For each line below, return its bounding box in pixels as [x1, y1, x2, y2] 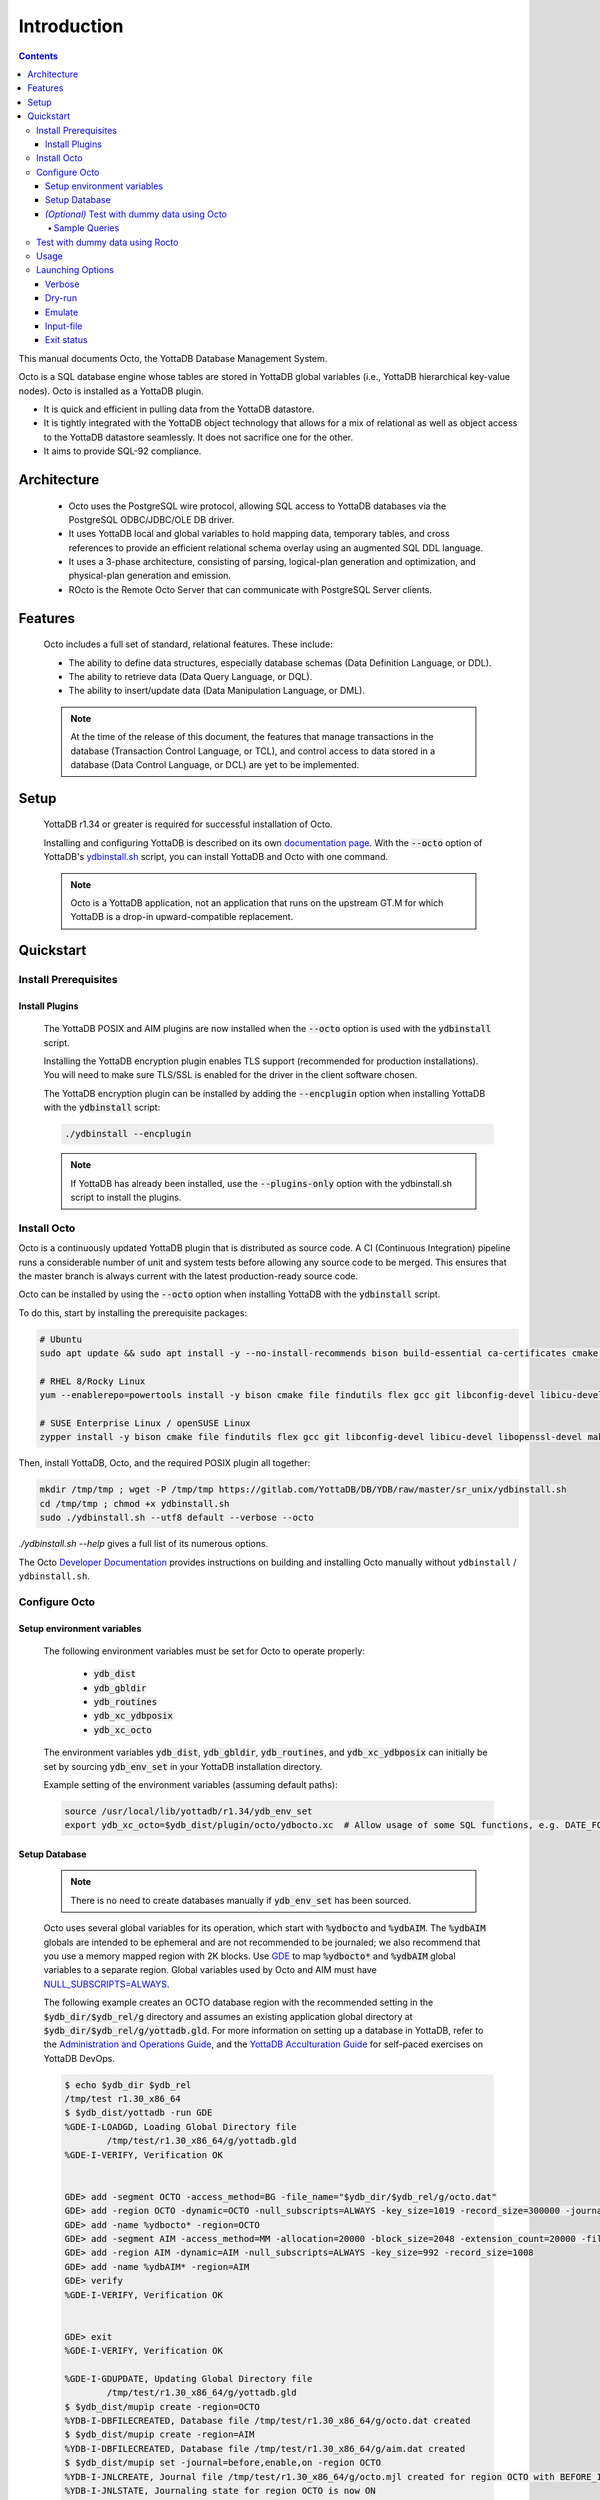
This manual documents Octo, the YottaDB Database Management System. [18, 352, 328, 364]
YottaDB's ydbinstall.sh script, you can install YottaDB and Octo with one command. [43, 851, 389, 863]
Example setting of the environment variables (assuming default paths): [43, 1779, 339, 1791]
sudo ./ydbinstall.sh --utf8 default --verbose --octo [39, 1512, 314, 1524]
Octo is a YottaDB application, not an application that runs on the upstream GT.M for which [70, 896, 444, 909]
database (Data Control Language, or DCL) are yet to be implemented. [70, 758, 360, 770]
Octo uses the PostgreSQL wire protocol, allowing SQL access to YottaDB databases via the [68, 500, 447, 512]
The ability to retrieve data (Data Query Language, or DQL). [68, 671, 313, 683]
